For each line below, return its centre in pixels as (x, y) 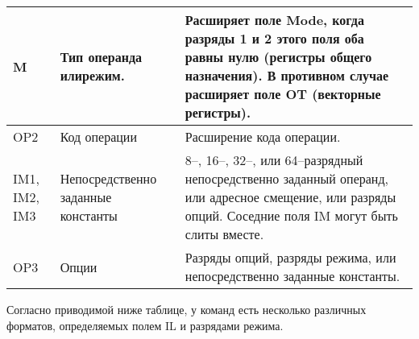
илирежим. (92, 75)
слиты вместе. (224, 234)
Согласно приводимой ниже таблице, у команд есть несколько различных (187, 309)
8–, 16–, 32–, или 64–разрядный (274, 160)
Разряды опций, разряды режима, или (290, 257)
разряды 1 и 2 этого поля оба (274, 38)
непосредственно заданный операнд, (287, 178)
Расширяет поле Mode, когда (274, 20)
